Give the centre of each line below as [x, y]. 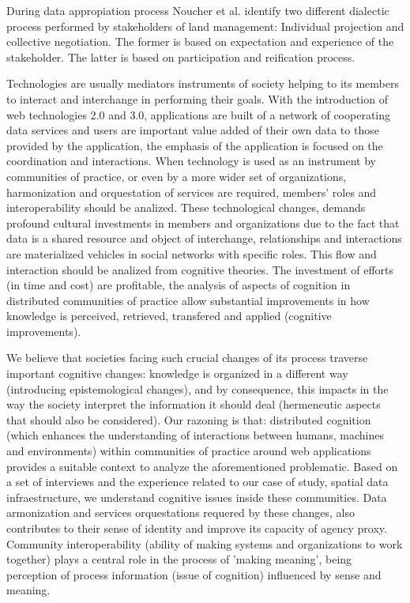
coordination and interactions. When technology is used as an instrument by [191, 161]
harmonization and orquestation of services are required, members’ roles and [192, 192]
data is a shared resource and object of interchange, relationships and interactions [204, 238]
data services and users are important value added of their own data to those [193, 130]
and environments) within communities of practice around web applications [189, 451]
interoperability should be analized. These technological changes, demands [186, 207]
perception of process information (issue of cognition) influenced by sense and [194, 574]
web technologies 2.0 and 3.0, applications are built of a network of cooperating [199, 114]
